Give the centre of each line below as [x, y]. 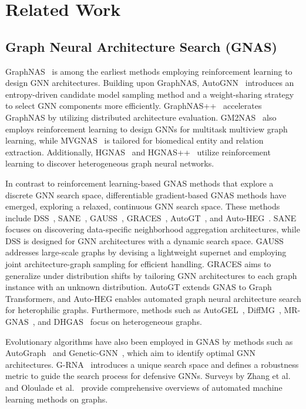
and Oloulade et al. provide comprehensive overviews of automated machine [144, 388]
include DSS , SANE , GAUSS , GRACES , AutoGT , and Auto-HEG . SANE [151, 217]
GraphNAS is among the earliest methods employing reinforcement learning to [149, 71]
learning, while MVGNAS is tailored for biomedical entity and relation [134, 140]
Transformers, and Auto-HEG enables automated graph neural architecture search [153, 298]
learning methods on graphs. [57, 399]
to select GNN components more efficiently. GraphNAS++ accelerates [134, 106]
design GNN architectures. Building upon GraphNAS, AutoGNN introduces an [150, 83]
